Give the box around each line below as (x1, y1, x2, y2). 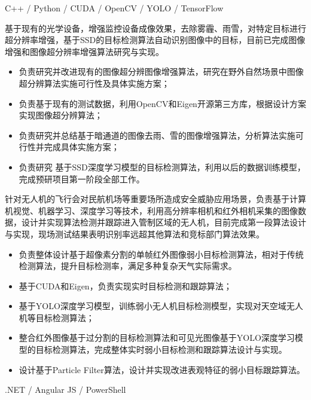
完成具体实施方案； (44, 141, 120, 153)
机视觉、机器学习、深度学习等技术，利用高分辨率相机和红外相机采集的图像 (5, 204, 298, 216)
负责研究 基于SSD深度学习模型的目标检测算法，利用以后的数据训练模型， (19, 160, 306, 173)
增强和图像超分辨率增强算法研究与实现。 (5, 45, 164, 57)
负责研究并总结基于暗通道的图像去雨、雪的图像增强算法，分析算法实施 (19, 129, 295, 141)
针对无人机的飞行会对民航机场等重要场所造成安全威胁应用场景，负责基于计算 (5, 193, 306, 205)
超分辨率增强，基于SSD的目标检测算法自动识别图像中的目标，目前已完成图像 (5, 33, 306, 46)
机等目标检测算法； (19, 311, 94, 323)
